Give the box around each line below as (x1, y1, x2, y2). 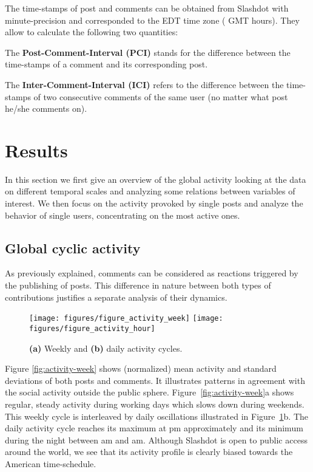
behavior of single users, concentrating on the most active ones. (5, 208, 240, 221)
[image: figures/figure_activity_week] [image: (29, 314, 223, 323)
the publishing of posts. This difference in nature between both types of (5, 279, 271, 292)
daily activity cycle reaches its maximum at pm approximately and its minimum (5, 422, 303, 434)
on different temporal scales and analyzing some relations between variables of (5, 185, 295, 197)
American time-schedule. (5, 457, 96, 470)
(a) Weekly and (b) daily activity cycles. (29, 341, 183, 354)
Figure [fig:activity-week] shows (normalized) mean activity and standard (5, 362, 277, 375)
